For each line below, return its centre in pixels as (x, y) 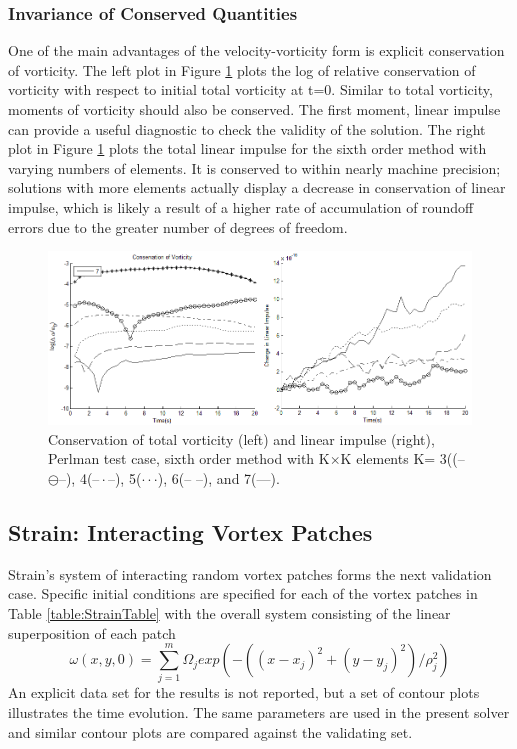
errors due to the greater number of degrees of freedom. (178, 226)
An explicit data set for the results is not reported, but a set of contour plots (244, 692)
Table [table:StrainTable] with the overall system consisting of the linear (229, 612)
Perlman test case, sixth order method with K (189, 458)
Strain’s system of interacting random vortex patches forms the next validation (250, 573)
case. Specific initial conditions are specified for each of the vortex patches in (243, 593)
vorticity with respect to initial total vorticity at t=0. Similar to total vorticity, (250, 89)
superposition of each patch (92, 632)
